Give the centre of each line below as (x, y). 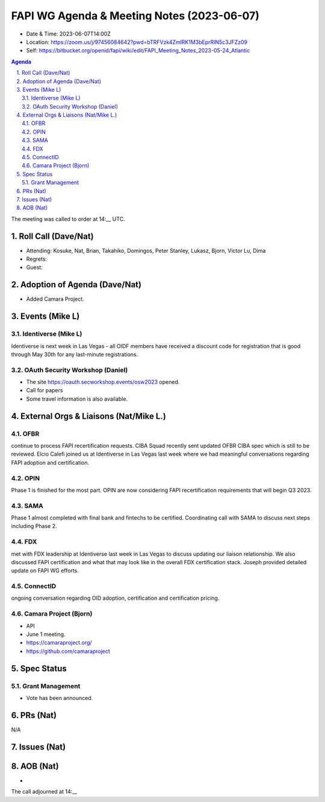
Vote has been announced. (60, 698)
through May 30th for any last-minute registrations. (75, 354)
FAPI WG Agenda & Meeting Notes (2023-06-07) (135, 16)
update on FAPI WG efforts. (45, 571)
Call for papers (45, 390)
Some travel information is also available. (77, 399)
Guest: (34, 267)
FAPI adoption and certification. (50, 462)
